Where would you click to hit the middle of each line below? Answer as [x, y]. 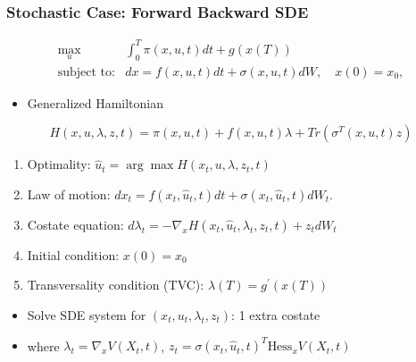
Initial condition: [73, 254]
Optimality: [59, 164]
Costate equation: [75, 224]
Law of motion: [69, 194]
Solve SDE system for [87, 314]
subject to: [86, 72]
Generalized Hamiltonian [96, 102]
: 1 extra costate [276, 314]
